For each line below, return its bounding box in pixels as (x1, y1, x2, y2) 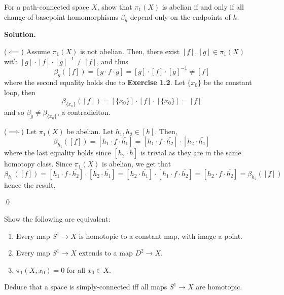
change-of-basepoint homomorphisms (4, 11, 119, 22)
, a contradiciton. (57, 107, 111, 117)
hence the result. (4, 179, 56, 190)
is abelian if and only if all (162, 2, 244, 12)
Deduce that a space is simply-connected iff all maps (4, 281, 167, 292)
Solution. (4, 29, 36, 39)
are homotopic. (196, 281, 242, 292)
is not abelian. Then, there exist (80, 46, 180, 56)
